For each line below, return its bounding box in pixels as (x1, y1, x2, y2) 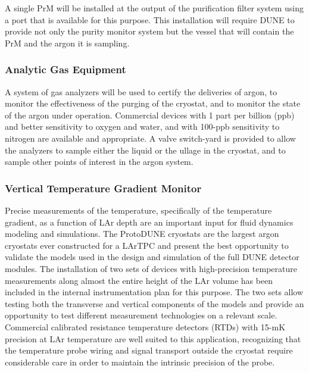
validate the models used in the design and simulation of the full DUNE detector (5, 251, 299, 263)
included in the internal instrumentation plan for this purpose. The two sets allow (5, 286, 304, 298)
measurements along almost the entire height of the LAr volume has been (5, 274, 273, 286)
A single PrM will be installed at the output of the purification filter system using (5, 2, 304, 14)
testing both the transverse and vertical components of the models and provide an (5, 297, 304, 310)
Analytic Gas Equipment (5, 62, 126, 77)
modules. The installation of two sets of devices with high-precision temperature (5, 262, 297, 274)
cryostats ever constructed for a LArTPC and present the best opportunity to (5, 239, 289, 251)
